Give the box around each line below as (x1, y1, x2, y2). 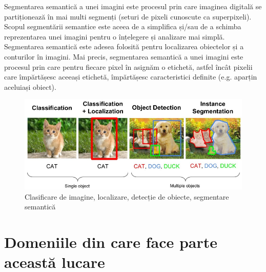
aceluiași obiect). (4, 81, 56, 92)
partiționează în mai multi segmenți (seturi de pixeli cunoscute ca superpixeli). (4, 11, 252, 22)
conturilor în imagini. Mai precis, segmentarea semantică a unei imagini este (4, 51, 243, 62)
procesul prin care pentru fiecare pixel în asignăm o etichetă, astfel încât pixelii (4, 61, 253, 72)
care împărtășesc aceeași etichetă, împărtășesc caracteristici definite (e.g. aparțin (4, 71, 257, 82)
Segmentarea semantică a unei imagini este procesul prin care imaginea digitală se (4, 1, 262, 11)
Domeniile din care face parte (4, 231, 218, 252)
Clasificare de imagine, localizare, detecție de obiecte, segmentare (25, 191, 229, 202)
